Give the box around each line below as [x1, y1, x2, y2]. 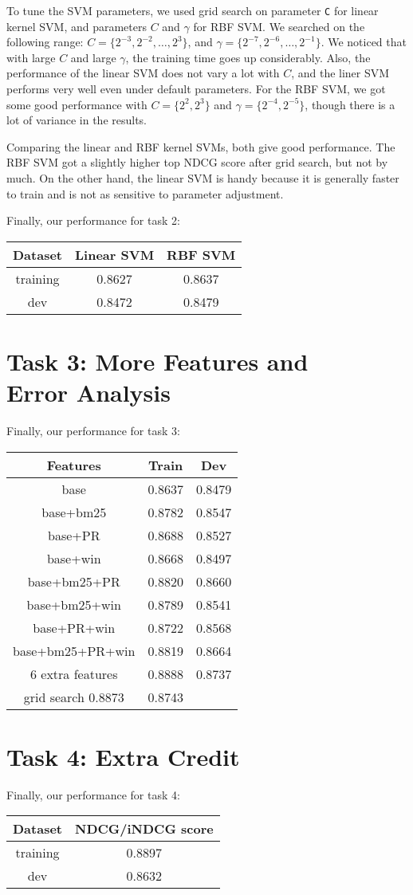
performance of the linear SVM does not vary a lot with [6, 65, 280, 81]
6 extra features [29, 664, 118, 683]
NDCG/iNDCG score [75, 819, 214, 838]
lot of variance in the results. [6, 112, 147, 128]
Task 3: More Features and [6, 344, 309, 377]
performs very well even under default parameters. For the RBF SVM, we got [6, 80, 386, 97]
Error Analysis [6, 376, 171, 409]
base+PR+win [33, 618, 116, 637]
